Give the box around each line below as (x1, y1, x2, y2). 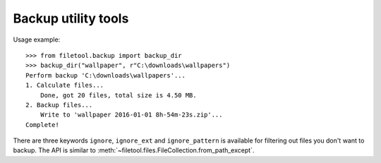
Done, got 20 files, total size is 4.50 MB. (40, 91, 197, 99)
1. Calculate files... (25, 81, 104, 90)
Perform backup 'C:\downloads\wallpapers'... (25, 71, 186, 79)
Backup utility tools (13, 11, 129, 26)
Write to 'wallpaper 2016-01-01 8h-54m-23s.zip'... (40, 111, 223, 119)
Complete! (25, 121, 59, 128)
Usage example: (13, 35, 61, 44)
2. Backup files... (25, 101, 93, 109)
